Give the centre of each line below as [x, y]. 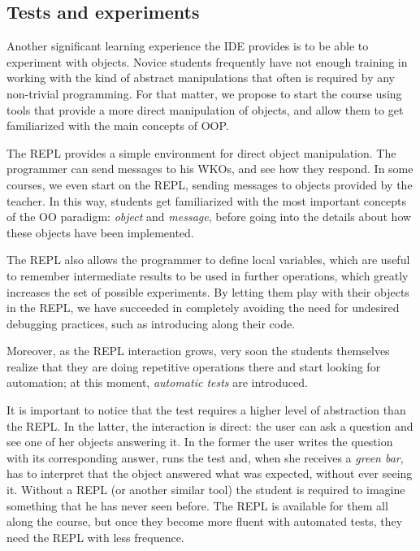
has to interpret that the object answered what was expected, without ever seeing [210, 473]
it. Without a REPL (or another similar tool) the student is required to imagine [206, 490]
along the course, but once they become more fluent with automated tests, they [205, 521]
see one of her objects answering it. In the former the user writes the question [200, 442]
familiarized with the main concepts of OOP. [118, 126]
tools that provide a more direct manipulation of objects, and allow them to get [205, 109]
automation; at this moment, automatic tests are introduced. [157, 382]
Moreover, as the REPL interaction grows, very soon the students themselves [198, 351]
